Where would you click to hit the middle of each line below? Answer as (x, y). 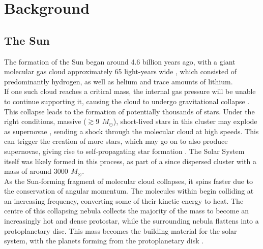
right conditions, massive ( (45, 121)
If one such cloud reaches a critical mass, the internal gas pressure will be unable (130, 91)
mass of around (28, 171)
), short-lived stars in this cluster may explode (185, 121)
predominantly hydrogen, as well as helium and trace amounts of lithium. (119, 81)
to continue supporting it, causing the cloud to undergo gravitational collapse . (127, 101)
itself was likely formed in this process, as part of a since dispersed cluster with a (130, 161)
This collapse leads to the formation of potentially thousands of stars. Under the (129, 111)
